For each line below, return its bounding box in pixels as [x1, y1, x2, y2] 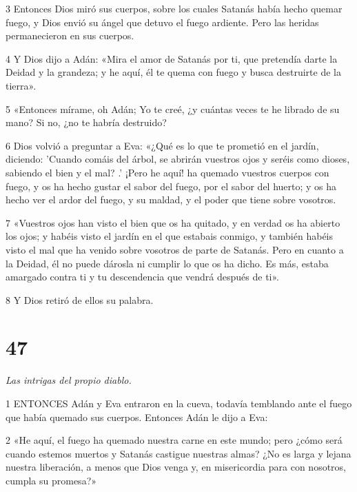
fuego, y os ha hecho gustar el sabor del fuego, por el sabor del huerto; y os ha [6, 178, 337, 193]
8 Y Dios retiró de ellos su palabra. [6, 292, 154, 307]
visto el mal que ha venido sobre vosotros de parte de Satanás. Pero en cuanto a [6, 242, 344, 256]
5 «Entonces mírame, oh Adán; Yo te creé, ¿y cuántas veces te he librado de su [6, 101, 340, 116]
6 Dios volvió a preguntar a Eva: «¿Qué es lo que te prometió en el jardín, [6, 138, 319, 152]
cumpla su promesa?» [6, 473, 97, 487]
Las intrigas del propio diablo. [6, 373, 132, 387]
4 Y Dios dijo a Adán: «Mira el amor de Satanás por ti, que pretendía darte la [6, 51, 338, 65]
